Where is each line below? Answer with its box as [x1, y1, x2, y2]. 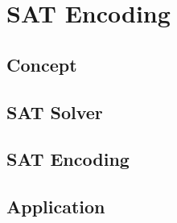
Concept [6, 52, 77, 76]
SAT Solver [6, 99, 103, 124]
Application [6, 194, 105, 219]
